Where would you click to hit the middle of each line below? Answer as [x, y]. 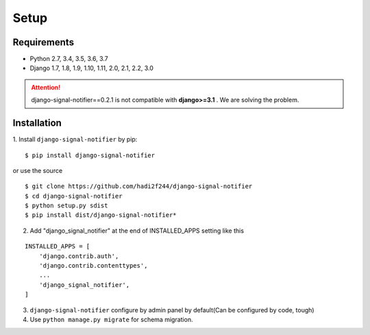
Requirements [44, 42]
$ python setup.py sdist [66, 206]
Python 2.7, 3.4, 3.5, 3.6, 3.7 [69, 59]
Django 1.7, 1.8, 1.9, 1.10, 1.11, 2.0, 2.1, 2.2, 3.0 [92, 68]
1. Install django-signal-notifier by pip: [75, 139]
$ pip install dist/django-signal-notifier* [101, 215]
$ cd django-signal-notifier [74, 196]
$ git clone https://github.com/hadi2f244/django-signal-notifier [139, 186]
